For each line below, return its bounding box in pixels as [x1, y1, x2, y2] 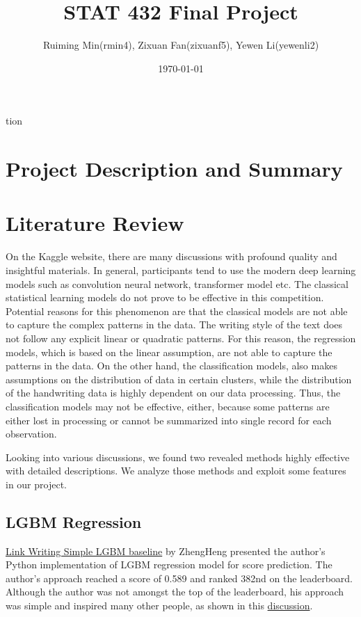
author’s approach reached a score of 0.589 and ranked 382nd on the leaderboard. [6, 570, 353, 585]
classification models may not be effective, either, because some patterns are [6, 399, 330, 413]
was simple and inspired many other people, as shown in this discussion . [6, 598, 313, 613]
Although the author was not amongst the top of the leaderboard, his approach [6, 584, 344, 599]
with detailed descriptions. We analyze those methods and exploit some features [6, 463, 346, 478]
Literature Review [6, 209, 184, 237]
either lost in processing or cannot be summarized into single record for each [6, 412, 332, 427]
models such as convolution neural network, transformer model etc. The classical [6, 276, 348, 291]
